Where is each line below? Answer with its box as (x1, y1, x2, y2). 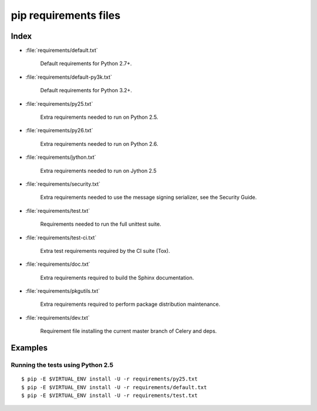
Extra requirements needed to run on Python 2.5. (40, 113, 158, 121)
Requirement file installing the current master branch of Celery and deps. (40, 328, 217, 335)
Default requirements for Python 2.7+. (40, 60, 132, 67)
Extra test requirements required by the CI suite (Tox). (40, 247, 170, 254)
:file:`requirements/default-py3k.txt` (25, 73, 113, 81)
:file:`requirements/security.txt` (25, 180, 101, 188)
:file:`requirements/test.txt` (25, 207, 90, 214)
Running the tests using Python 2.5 (11, 361, 114, 369)
